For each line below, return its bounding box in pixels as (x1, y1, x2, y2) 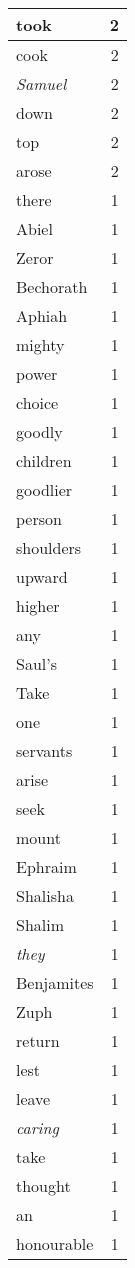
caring (16, 1116, 59, 1139)
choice (16, 391, 59, 414)
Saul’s (16, 652, 57, 675)
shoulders (16, 536, 82, 559)
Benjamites (16, 971, 94, 994)
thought (16, 1174, 71, 1197)
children (16, 449, 72, 472)
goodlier (16, 478, 73, 501)
